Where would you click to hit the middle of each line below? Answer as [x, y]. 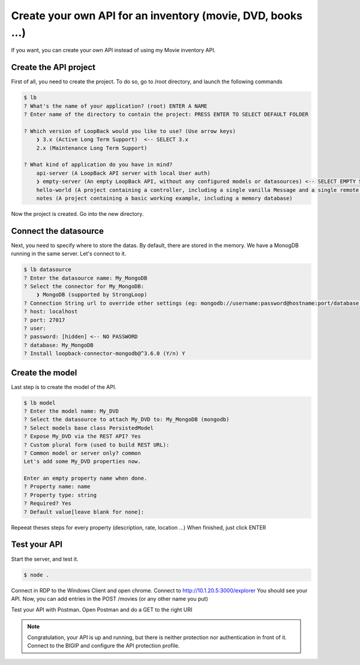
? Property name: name [57, 487]
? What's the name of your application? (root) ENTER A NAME [115, 106]
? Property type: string [60, 495]
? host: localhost [51, 312]
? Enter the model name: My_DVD [71, 411]
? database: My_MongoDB [59, 345]
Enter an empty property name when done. [85, 479]
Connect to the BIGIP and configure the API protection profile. [103, 646]
